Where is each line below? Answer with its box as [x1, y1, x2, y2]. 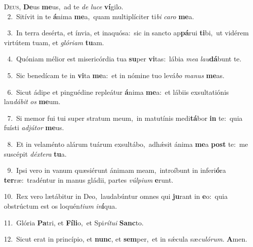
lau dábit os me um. [4, 96, 61, 107]
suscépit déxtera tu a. [4, 148, 67, 159]
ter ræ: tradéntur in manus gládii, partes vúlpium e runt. [4, 174, 174, 185]
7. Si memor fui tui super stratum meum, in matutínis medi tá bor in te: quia [7, 112, 243, 123]
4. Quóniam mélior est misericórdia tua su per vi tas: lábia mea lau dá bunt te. [7, 54, 242, 64]
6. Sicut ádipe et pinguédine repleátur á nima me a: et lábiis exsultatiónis [7, 86, 229, 97]
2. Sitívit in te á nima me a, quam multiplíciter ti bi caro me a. [7, 11, 194, 21]
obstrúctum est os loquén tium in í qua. [4, 200, 117, 211]
